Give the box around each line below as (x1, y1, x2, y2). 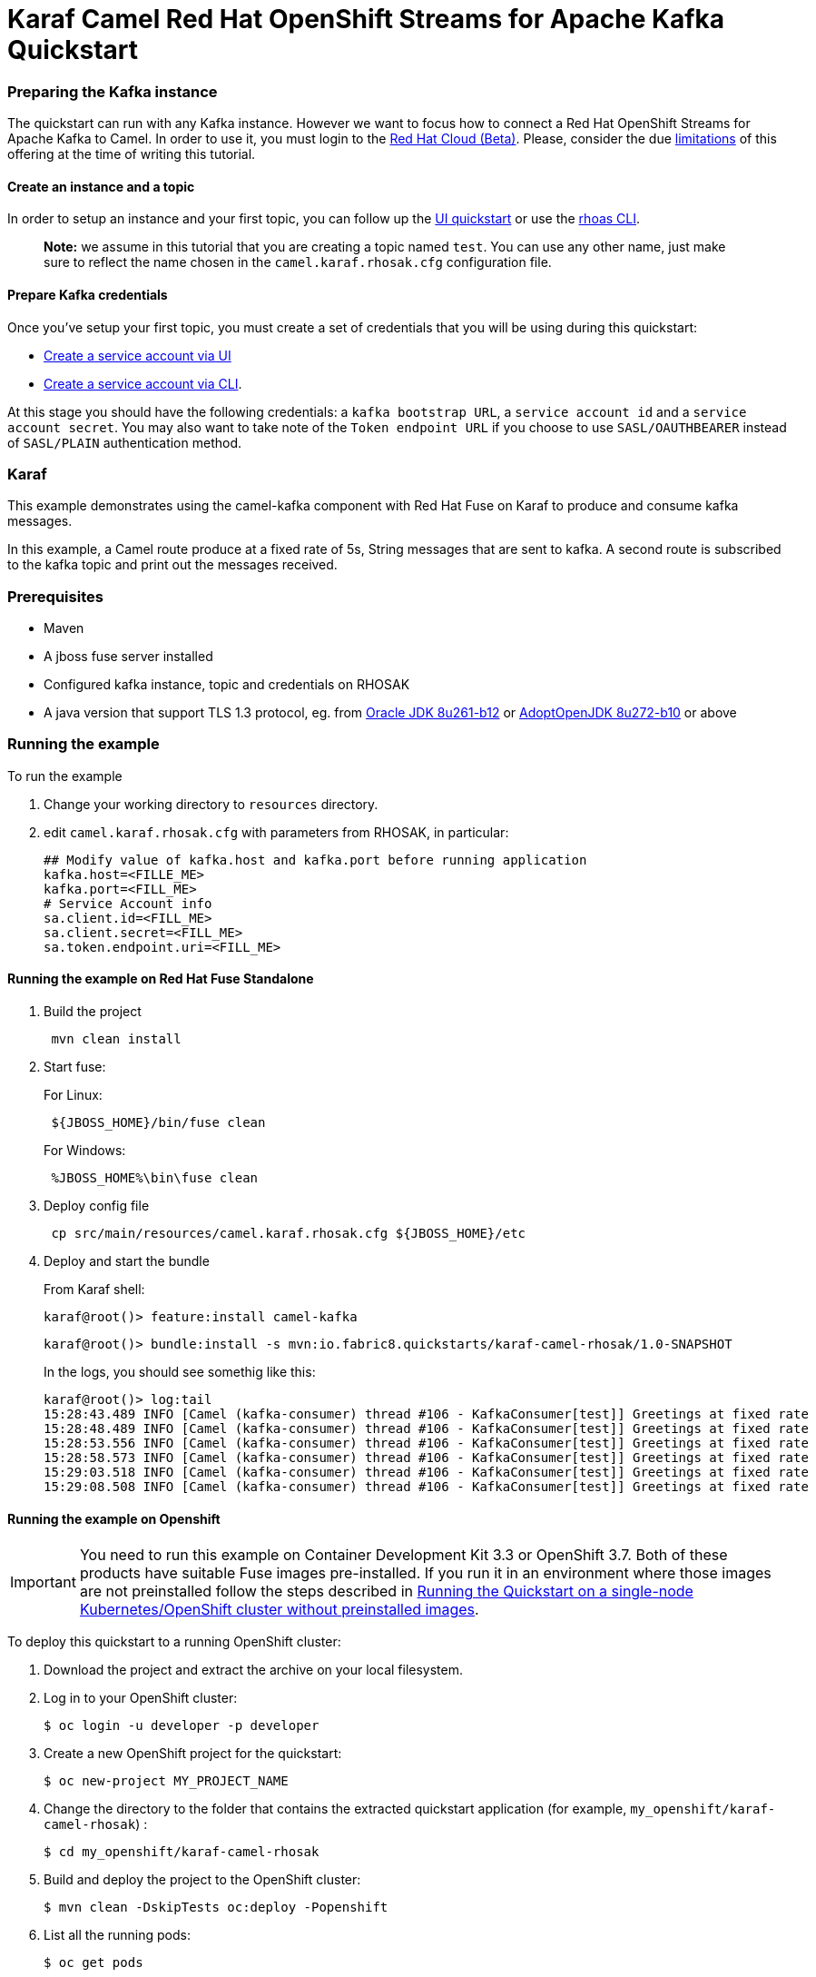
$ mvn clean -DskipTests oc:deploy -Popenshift (44, 1900, 388, 1915)
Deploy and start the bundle (44, 1253, 210, 1270)
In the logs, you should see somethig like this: (44, 1364, 316, 1380)
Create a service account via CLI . (44, 375, 242, 391)
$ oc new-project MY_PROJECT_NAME (44, 1774, 289, 1789)
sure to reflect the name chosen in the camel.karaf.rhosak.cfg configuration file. (44, 254, 552, 271)
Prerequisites (7, 587, 103, 606)
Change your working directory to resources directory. (44, 796, 379, 812)
